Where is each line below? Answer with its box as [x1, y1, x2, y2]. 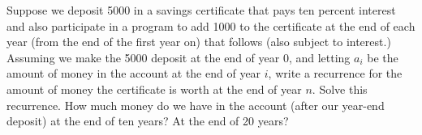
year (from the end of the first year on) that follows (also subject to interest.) [6, 33, 391, 50]
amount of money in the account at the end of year [6, 65, 261, 82]
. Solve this [312, 80, 368, 97]
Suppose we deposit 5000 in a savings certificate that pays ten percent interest [6, 2, 396, 18]
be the [367, 49, 398, 65]
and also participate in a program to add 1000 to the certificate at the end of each [6, 17, 416, 34]
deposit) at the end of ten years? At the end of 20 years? [6, 112, 289, 129]
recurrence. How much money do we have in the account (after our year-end [6, 96, 385, 113]
